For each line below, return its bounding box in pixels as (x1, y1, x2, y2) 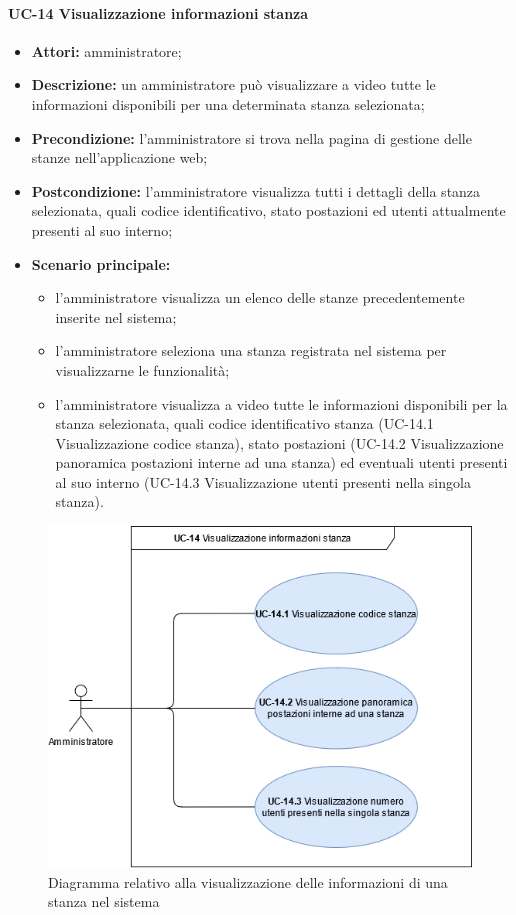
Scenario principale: (31, 253, 171, 274)
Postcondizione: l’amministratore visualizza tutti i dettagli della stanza (31, 180, 481, 201)
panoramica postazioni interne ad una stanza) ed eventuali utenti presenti (55, 452, 508, 473)
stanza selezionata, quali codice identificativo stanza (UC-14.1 (55, 413, 434, 434)
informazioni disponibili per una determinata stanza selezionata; (31, 93, 425, 114)
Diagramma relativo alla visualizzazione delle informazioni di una (48, 871, 448, 892)
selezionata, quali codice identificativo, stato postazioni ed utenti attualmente (31, 200, 506, 221)
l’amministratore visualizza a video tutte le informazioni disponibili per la (55, 393, 508, 414)
